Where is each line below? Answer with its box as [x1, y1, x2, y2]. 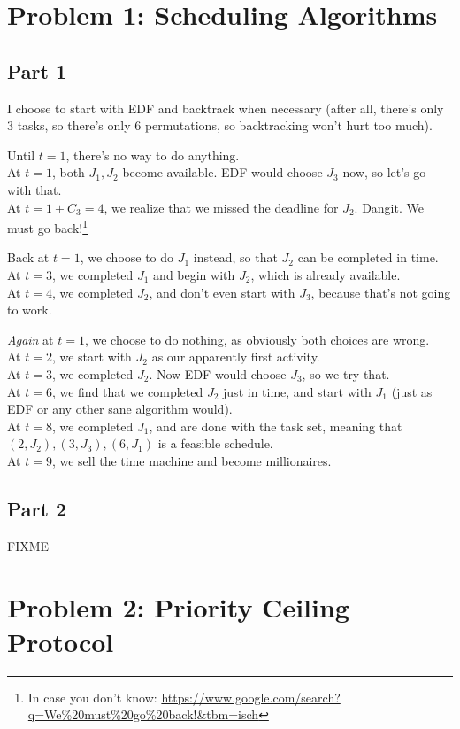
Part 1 [7, 57, 67, 84]
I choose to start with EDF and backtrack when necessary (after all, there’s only [7, 98, 444, 117]
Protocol [7, 623, 114, 659]
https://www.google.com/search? [161, 687, 341, 706]
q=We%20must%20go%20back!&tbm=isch [27, 705, 259, 724]
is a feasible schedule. [157, 434, 273, 453]
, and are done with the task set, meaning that [149, 416, 402, 435]
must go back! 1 [7, 216, 88, 237]
